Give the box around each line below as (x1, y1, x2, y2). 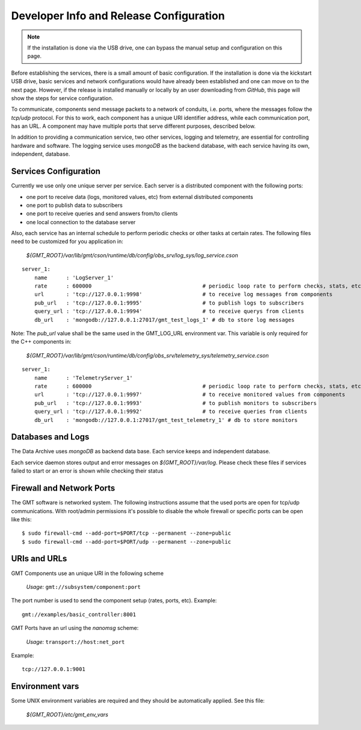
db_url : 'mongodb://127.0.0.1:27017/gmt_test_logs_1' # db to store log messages (34, 316, 295, 323)
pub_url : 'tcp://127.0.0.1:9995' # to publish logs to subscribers (34, 299, 304, 306)
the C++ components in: (11, 338, 72, 345)
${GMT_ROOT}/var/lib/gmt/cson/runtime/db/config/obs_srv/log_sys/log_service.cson (26, 251, 238, 259)
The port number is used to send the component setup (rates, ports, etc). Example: (11, 597, 217, 604)
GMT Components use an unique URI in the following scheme (11, 570, 164, 577)
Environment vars (11, 681, 79, 691)
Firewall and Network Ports (11, 483, 116, 494)
